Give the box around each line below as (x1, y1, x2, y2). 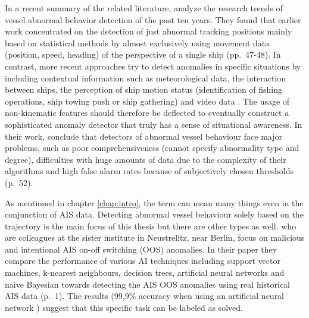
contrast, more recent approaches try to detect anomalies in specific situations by (5, 59, 301, 72)
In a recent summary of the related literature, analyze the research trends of (5, 2, 283, 14)
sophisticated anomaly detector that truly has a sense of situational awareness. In (5, 118, 302, 130)
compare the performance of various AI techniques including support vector (5, 254, 280, 267)
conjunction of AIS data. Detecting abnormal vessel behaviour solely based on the (5, 208, 304, 221)
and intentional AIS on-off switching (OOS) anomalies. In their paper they (5, 243, 277, 255)
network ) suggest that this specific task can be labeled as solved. (5, 301, 243, 313)
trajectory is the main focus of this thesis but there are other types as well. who (5, 219, 296, 232)
